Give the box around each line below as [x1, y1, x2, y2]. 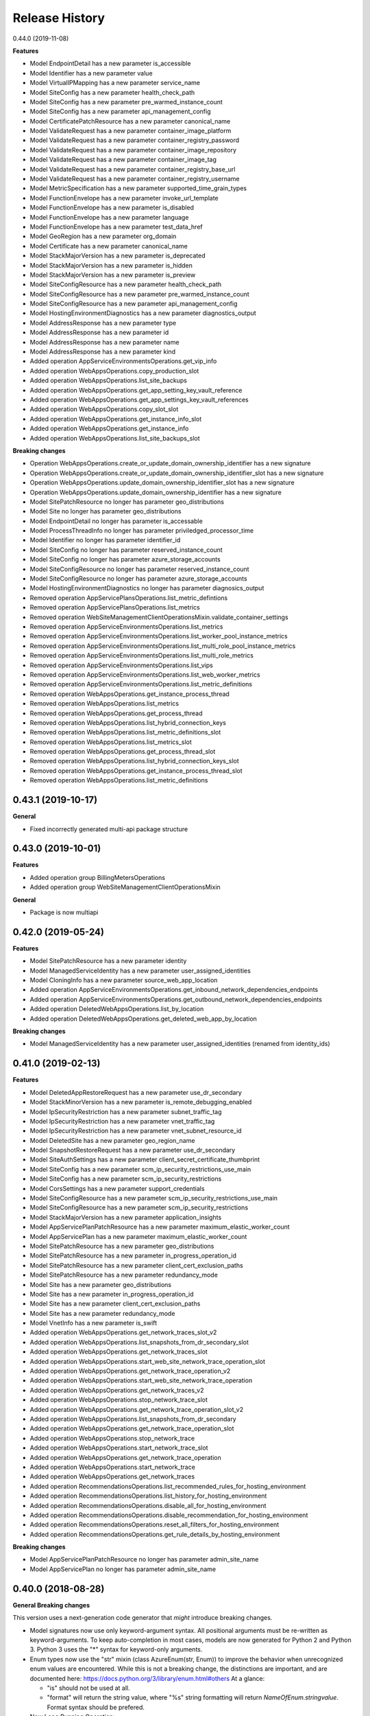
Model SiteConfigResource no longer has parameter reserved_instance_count [29, 565, 249, 573]
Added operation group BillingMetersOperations [29, 873, 166, 881]
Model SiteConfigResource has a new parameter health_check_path [29, 280, 222, 288]
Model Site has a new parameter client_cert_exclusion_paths [29, 1299, 201, 1308]
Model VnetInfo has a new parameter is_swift [29, 1319, 158, 1327]
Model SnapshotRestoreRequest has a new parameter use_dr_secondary [29, 1146, 236, 1155]
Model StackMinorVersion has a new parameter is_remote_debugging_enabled [29, 1098, 252, 1106]
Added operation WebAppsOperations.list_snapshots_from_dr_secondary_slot [29, 1338, 249, 1346]
